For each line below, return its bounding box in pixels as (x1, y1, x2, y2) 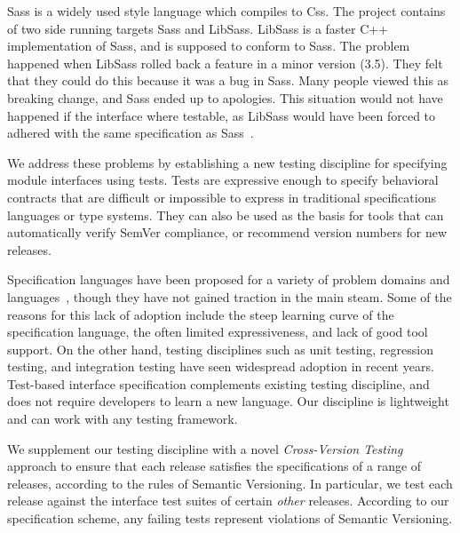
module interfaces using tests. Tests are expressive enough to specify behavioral (7, 171, 439, 189)
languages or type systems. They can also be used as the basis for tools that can (7, 205, 444, 224)
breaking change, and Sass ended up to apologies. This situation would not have (7, 88, 443, 107)
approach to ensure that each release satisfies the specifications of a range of (7, 457, 422, 475)
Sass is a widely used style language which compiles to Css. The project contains (7, 2, 446, 20)
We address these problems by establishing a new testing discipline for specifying (7, 153, 448, 171)
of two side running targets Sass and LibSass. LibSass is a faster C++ (7, 19, 389, 37)
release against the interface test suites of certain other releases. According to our (7, 491, 449, 510)
